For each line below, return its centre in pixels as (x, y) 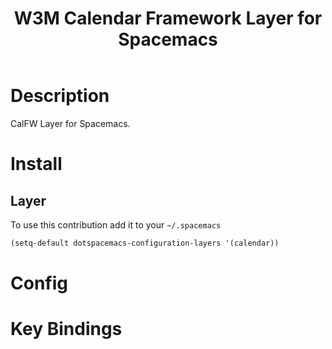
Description (60, 96)
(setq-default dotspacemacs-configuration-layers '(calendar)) (145, 243)
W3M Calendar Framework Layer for (168, 18)
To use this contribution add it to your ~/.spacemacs (116, 224)
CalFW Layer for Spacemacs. (70, 123)
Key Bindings (66, 329)
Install (36, 164)
